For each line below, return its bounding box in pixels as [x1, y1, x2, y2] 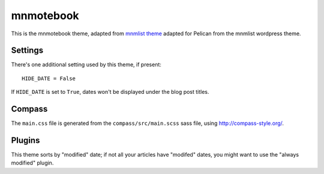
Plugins [11, 135, 40, 145]
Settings [11, 45, 44, 56]
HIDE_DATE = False [22, 75, 76, 82]
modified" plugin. [11, 159, 54, 167]
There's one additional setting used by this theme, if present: [11, 61, 162, 68]
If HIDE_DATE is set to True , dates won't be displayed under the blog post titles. [11, 88, 209, 96]
